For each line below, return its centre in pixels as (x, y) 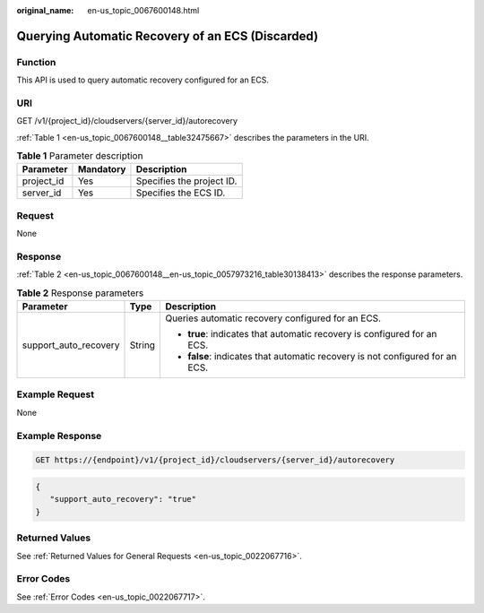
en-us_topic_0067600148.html (143, 10)
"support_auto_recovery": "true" (123, 499)
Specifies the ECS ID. (181, 193)
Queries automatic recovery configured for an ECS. (273, 318)
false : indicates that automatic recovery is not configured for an (322, 357)
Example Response (59, 436)
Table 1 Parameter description (80, 156)
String (143, 345)
